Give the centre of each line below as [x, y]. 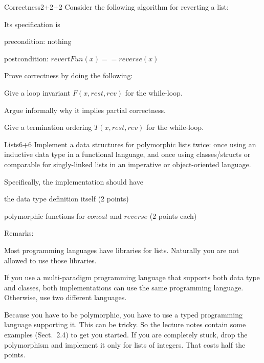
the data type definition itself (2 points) [67, 199]
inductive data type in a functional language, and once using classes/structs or [127, 154]
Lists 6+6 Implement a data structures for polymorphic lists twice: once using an [130, 144]
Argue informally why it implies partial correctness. [85, 110]
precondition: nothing [38, 41]
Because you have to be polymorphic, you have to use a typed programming [123, 314]
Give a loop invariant [37, 92]
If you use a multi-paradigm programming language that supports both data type [132, 277]
